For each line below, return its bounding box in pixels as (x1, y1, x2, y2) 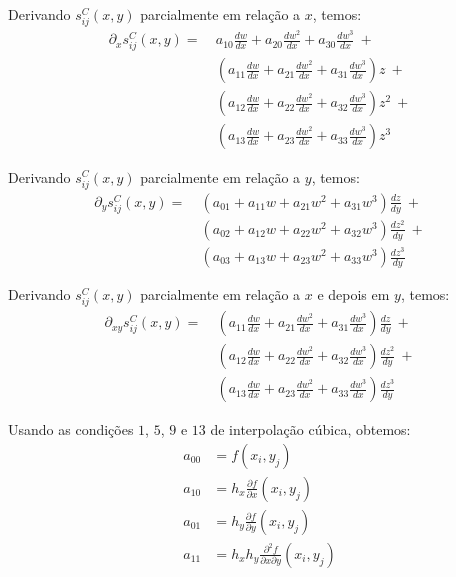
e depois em (317, 284, 390, 305)
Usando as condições (8, 419, 134, 440)
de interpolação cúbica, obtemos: (210, 419, 411, 440)
